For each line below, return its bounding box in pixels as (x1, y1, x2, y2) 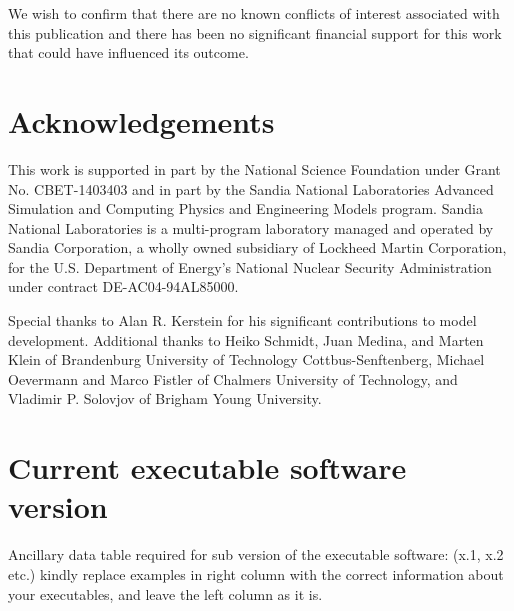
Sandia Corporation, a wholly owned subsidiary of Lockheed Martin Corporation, (8, 237, 507, 258)
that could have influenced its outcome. (8, 42, 249, 63)
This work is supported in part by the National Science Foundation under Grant (8, 158, 501, 179)
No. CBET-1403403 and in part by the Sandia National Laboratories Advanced (8, 178, 494, 199)
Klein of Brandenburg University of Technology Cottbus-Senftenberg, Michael (8, 349, 485, 370)
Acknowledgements (8, 100, 275, 141)
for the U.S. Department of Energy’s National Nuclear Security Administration (8, 256, 492, 277)
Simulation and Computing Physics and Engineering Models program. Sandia (8, 198, 483, 219)
